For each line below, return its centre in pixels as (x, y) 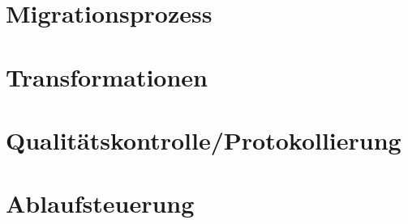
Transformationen (107, 76)
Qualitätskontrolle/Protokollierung (204, 139)
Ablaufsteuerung (100, 203)
